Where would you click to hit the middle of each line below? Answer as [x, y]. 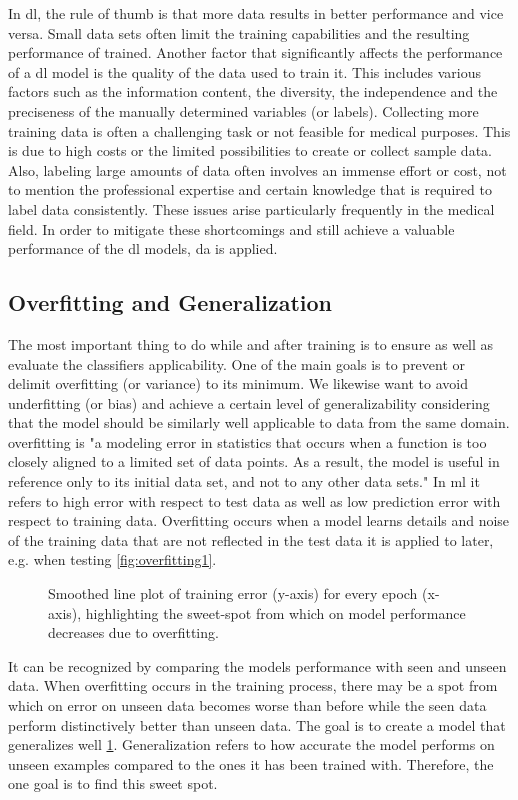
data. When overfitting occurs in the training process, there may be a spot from [253, 685]
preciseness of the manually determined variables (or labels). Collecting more [243, 110]
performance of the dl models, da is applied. [143, 248]
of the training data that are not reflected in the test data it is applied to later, [251, 539]
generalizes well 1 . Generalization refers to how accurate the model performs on [251, 744]
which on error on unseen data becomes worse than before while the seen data [247, 705]
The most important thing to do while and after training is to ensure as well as [251, 343]
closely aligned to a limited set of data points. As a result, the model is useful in [254, 461]
